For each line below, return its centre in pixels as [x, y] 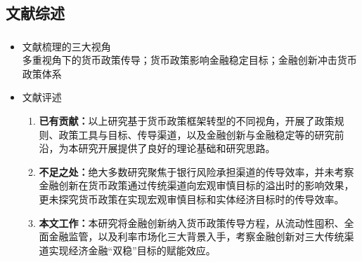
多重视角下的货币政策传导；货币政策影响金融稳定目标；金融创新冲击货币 [189, 60]
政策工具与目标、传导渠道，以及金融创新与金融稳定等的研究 [196, 134]
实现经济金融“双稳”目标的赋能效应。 [132, 250]
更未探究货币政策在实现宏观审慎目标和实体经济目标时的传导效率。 [192, 199]
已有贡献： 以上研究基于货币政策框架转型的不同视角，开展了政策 [187, 121]
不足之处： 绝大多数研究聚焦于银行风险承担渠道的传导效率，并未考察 [196, 171]
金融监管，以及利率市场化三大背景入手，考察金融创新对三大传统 [196, 236]
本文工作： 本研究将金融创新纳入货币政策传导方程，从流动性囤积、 [192, 222]
